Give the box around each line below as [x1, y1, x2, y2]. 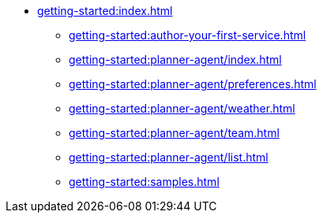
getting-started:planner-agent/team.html [69, 126, 280, 139]
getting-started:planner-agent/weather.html [69, 102, 295, 115]
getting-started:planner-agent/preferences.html [69, 77, 317, 91]
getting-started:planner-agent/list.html [69, 150, 269, 164]
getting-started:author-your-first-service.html [69, 28, 306, 42]
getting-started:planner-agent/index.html [69, 53, 282, 66]
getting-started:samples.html [69, 175, 220, 188]
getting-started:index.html [37, 4, 173, 17]
